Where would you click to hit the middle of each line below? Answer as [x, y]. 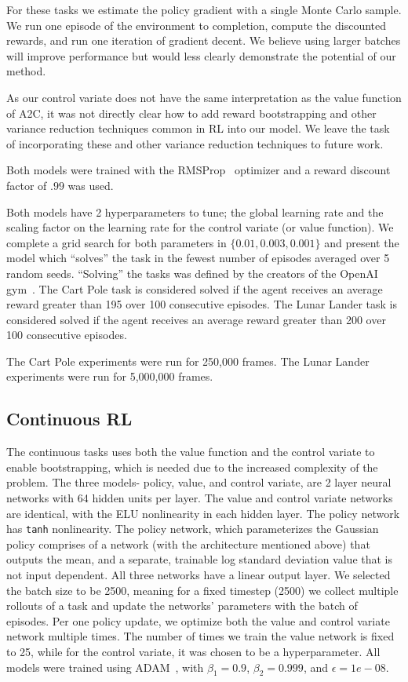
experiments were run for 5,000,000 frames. [110, 376]
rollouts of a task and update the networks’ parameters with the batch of [182, 605]
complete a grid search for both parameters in [117, 242]
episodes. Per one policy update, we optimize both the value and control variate [198, 620]
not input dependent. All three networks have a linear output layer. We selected [199, 575]
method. [26, 71]
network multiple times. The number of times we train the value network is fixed [200, 636]
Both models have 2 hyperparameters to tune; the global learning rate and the [195, 212]
